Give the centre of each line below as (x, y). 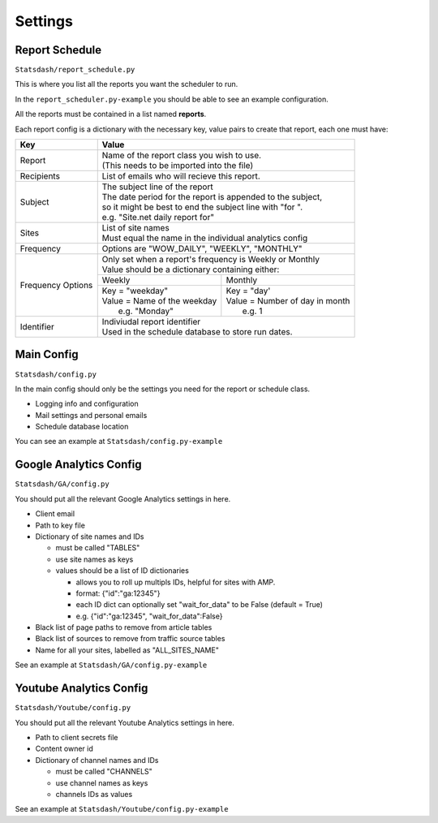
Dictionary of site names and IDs (90, 536)
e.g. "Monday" (146, 311)
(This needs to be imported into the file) (178, 166)
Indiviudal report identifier (151, 322)
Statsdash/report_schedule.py (75, 70)
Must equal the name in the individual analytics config (205, 238)
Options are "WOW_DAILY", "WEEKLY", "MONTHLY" (202, 249)
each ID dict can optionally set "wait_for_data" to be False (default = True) (200, 605)
